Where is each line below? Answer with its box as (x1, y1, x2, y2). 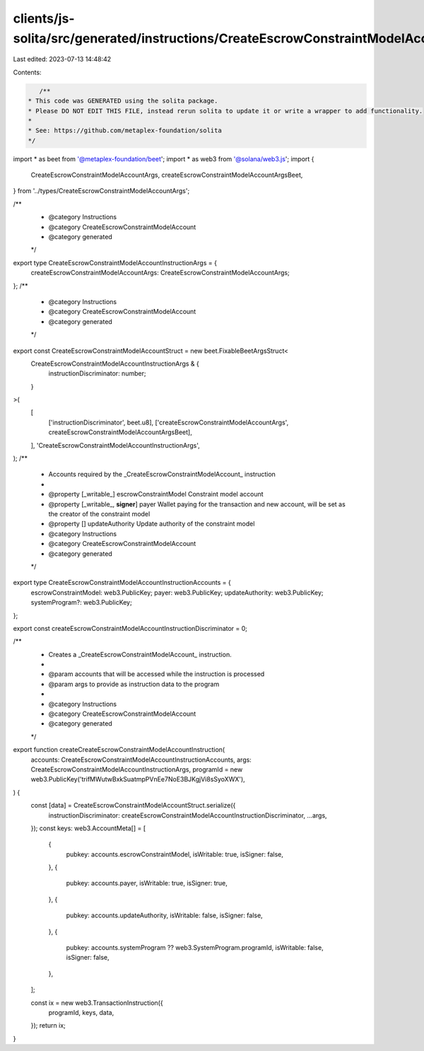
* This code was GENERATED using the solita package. (28, 97, 218, 105)
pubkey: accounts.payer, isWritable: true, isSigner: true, (66, 879, 228, 888)
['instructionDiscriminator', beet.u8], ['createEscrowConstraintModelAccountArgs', (48, 418, 289, 426)
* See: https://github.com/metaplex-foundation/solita (28, 127, 222, 134)
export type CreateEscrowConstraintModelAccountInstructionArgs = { (13, 258, 217, 267)
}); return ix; (30, 1021, 66, 1030)
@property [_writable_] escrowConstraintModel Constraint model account (48, 490, 264, 499)
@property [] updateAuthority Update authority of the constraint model (48, 520, 255, 528)
